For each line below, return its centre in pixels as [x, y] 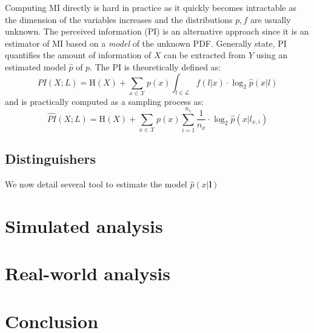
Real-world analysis [88, 273]
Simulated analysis [84, 226]
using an [272, 55]
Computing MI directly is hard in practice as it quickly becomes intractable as [151, 7]
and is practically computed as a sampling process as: [104, 101]
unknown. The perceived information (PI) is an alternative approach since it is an [157, 31]
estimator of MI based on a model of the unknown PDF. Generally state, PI [146, 43]
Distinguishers [50, 159]
